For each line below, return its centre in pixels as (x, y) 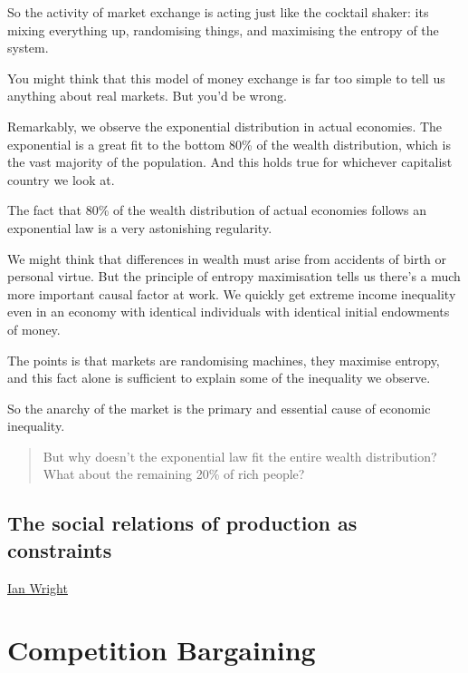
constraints (60, 549)
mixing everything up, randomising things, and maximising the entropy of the (223, 29)
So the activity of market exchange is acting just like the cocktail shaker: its (218, 12)
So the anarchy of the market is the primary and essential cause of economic (219, 408)
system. (28, 48)
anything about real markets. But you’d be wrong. (147, 96)
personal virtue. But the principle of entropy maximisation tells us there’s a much (234, 276)
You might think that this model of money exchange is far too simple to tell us (226, 78)
